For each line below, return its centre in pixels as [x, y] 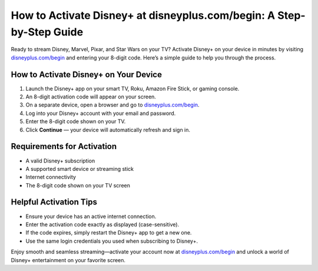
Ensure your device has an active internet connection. [91, 216]
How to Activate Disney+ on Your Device [86, 75]
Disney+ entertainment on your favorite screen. [68, 260]
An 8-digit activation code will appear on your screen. [91, 97]
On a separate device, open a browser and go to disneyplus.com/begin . [112, 105]
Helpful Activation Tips [54, 202]
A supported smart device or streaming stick [80, 168]
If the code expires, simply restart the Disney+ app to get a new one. [109, 233]
